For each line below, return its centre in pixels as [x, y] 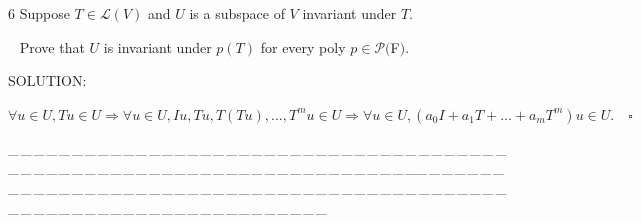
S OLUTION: [47, 80]
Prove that [52, 46]
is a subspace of [237, 13]
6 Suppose [39, 13]
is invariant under [157, 46]
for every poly [303, 46]
